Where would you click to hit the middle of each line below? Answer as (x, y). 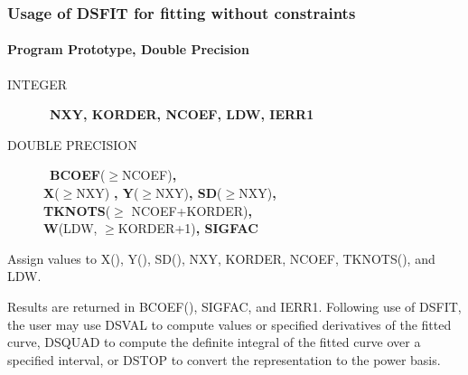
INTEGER (37, 84)
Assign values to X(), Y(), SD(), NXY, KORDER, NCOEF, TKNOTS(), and (221, 258)
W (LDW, (70, 228)
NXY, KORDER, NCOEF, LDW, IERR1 (182, 114)
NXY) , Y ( (108, 193)
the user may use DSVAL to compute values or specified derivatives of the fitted (229, 324)
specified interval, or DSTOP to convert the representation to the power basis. (224, 359)
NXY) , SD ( (189, 193)
